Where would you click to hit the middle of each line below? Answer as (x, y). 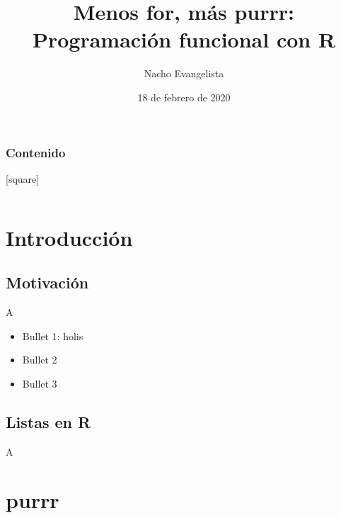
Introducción (69, 237)
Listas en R (48, 421)
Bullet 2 (40, 360)
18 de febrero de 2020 (184, 97)
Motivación (47, 282)
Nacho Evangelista (184, 73)
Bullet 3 (40, 383)
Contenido (36, 152)
